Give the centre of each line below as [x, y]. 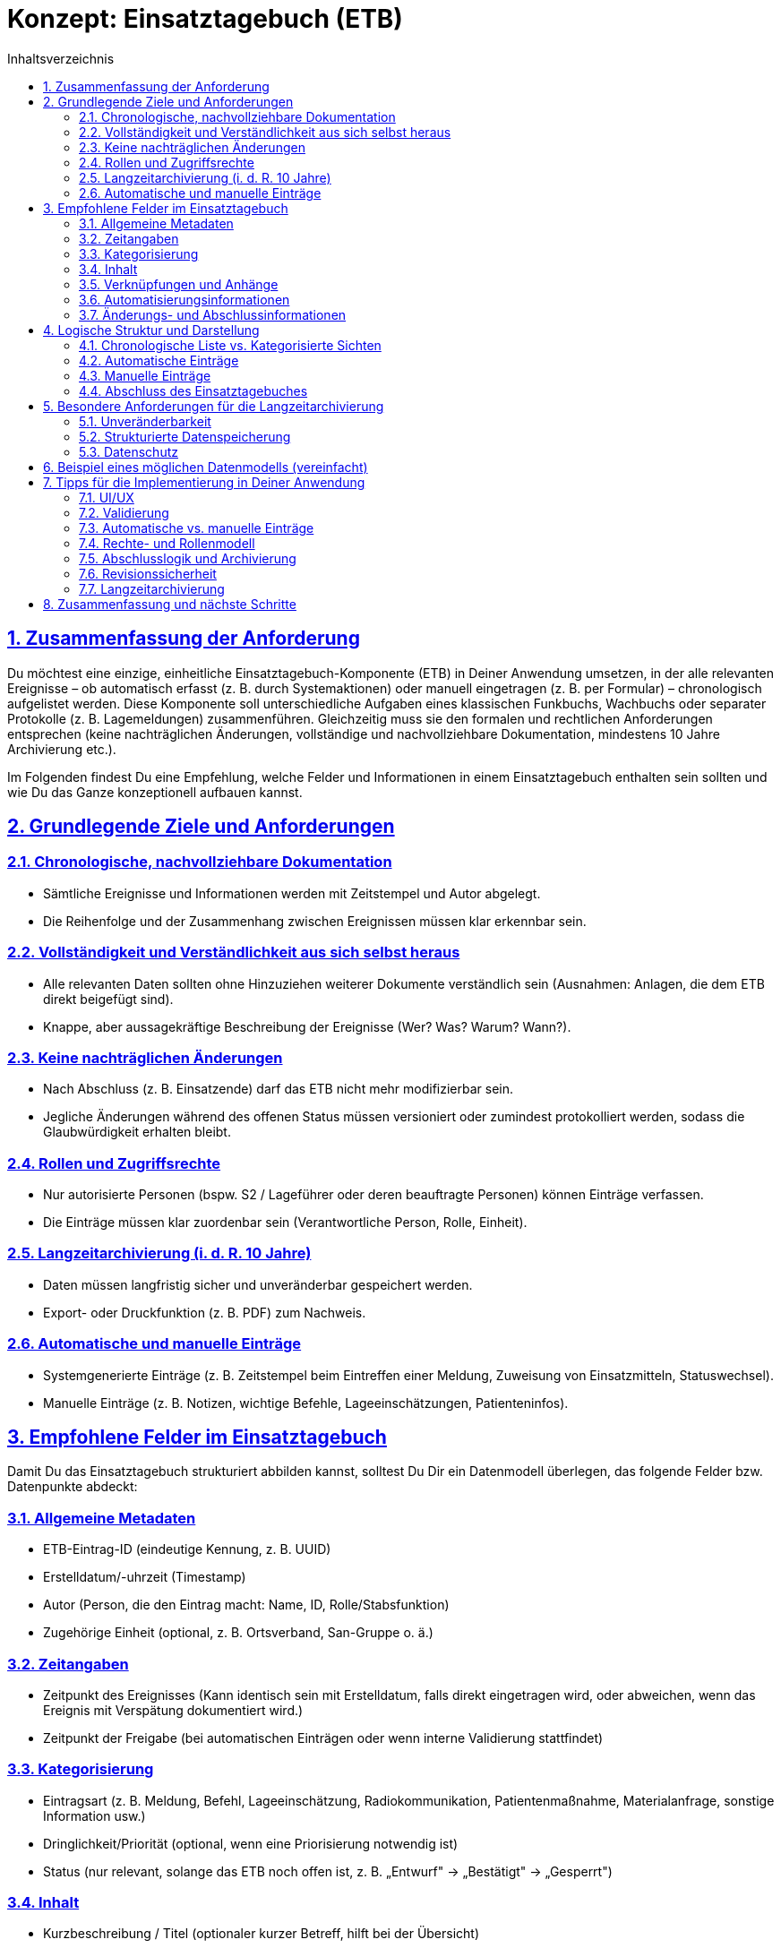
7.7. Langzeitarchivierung [152, 588]
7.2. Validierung [124, 512]
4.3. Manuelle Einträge [145, 375]
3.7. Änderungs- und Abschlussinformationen [213, 314]
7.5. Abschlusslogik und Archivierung [188, 558]
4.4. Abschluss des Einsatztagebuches [193, 390]
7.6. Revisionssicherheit [148, 573]
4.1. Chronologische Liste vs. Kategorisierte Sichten [230, 345]
